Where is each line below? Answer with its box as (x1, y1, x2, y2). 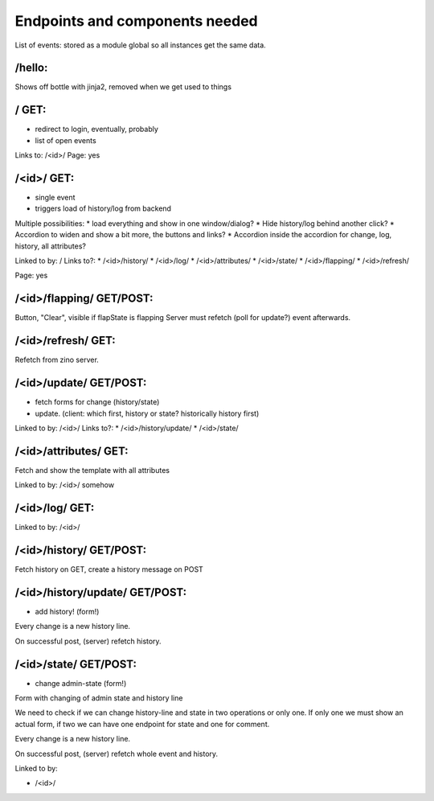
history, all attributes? (14, 241, 87, 251)
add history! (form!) (35, 606, 100, 616)
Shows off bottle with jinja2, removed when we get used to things (14, 82, 232, 92)
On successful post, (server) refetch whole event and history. (14, 749, 219, 758)
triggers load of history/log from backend (35, 203, 172, 213)
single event (35, 193, 76, 203)
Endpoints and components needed (14, 12, 258, 30)
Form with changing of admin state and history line (14, 692, 183, 703)
